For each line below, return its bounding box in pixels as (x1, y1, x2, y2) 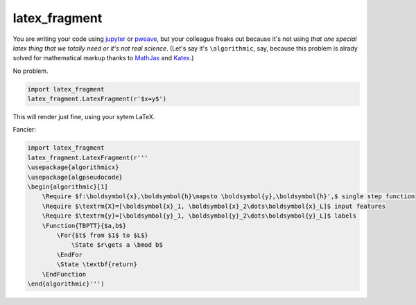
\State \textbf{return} (56, 261, 138, 268)
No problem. (12, 67, 49, 75)
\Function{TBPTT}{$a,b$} (42, 222, 127, 229)
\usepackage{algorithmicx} (27, 164, 119, 171)
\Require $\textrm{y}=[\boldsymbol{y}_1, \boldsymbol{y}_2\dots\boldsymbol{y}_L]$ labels (42, 212, 357, 220)
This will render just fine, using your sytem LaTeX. (12, 113, 155, 121)
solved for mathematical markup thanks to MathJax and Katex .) (12, 54, 194, 62)
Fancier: (12, 125, 36, 134)
